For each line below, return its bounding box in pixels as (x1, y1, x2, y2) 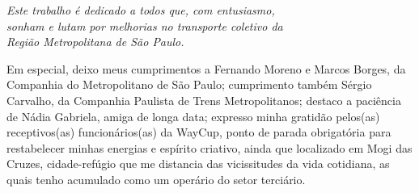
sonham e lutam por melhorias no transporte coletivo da (6, 17, 283, 34)
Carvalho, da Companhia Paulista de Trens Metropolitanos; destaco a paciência (6, 91, 401, 108)
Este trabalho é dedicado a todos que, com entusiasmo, (6, 2, 275, 18)
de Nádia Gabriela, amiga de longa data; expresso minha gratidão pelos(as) (6, 107, 380, 124)
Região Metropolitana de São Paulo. (6, 33, 184, 50)
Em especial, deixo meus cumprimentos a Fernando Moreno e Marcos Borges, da (6, 60, 406, 77)
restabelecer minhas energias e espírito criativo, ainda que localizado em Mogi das (6, 139, 413, 156)
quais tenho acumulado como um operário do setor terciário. (6, 170, 306, 187)
